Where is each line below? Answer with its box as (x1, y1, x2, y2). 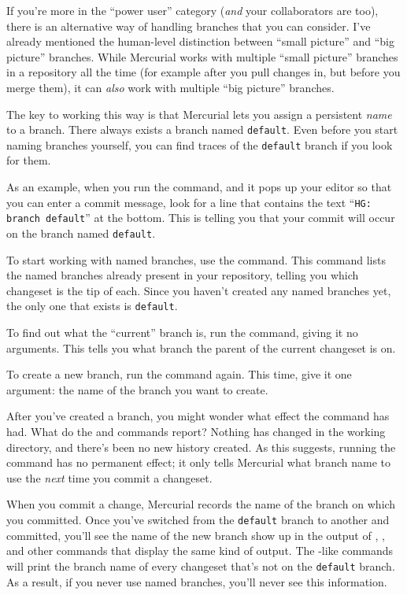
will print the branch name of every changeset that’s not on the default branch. (6, 557, 395, 574)
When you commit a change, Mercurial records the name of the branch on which (6, 496, 396, 512)
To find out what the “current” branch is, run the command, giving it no (6, 324, 358, 341)
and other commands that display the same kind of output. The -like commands (6, 542, 394, 559)
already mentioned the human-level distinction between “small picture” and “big (6, 33, 394, 50)
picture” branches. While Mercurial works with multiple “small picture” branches (6, 48, 398, 65)
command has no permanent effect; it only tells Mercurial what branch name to (6, 454, 390, 471)
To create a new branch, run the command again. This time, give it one (6, 366, 352, 382)
